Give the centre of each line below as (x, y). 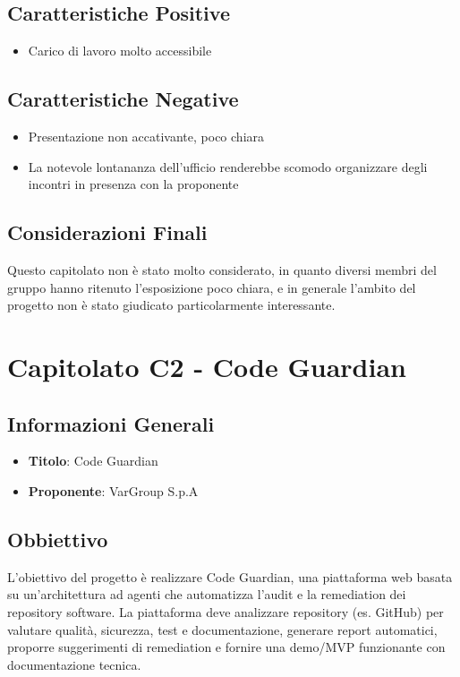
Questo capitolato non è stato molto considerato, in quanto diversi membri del (222, 269)
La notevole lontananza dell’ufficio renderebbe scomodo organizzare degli (228, 166)
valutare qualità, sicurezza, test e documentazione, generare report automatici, (222, 629)
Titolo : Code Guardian (93, 461)
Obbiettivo (58, 539)
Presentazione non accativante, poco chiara (146, 136)
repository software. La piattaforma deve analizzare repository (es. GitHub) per (226, 611)
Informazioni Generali (111, 423)
